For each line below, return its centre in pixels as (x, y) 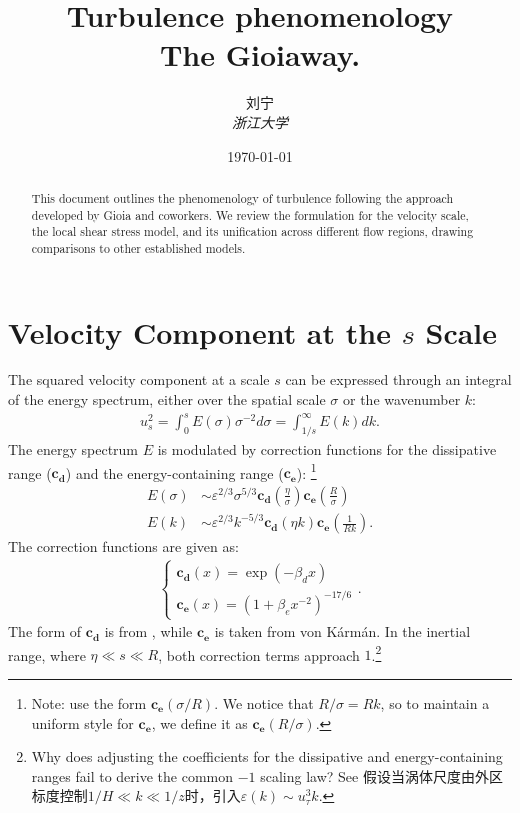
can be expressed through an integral (398, 379)
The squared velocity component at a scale (139, 379)
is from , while (148, 631)
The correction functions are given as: (123, 546)
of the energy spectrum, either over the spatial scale (167, 399)
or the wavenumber (402, 399)
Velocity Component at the (199, 331)
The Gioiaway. (260, 54)
